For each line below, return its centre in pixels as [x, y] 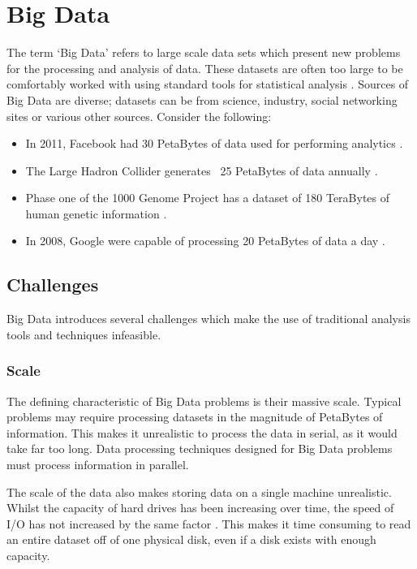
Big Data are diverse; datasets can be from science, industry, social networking [202, 99]
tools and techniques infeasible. [84, 334]
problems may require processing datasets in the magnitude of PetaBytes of [195, 417]
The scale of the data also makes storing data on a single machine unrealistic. [199, 491]
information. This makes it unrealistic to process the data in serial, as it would [202, 432]
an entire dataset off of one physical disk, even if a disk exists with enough [191, 539]
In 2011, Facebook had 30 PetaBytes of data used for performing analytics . [214, 143]
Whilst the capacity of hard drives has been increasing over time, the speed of [200, 508]
